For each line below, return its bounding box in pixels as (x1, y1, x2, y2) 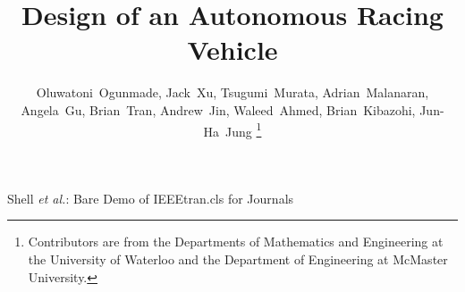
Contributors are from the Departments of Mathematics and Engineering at (28, 232, 444, 251)
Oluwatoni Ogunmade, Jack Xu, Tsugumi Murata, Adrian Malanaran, (36, 83, 429, 102)
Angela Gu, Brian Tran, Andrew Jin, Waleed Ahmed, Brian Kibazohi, (21, 100, 416, 119)
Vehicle (187, 31, 278, 68)
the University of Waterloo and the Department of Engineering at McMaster (28, 249, 448, 268)
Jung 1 (225, 119, 262, 140)
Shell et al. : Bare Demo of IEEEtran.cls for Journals (7, 188, 294, 207)
